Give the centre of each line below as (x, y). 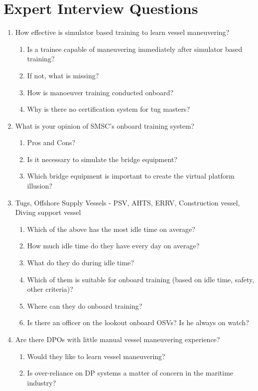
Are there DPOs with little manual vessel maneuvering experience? (118, 339)
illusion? (40, 186)
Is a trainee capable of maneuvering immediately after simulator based (135, 49)
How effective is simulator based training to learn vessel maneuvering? (122, 32)
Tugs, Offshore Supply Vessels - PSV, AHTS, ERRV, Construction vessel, (128, 202)
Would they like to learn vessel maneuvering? (96, 356)
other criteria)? (50, 289)
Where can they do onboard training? (85, 305)
